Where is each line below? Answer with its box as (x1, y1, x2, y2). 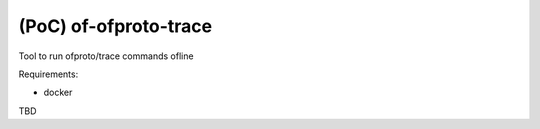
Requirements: (18, 68, 79, 80)
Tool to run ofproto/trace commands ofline (18, 50, 194, 62)
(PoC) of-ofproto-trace (18, 15, 213, 37)
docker (43, 86, 73, 99)
